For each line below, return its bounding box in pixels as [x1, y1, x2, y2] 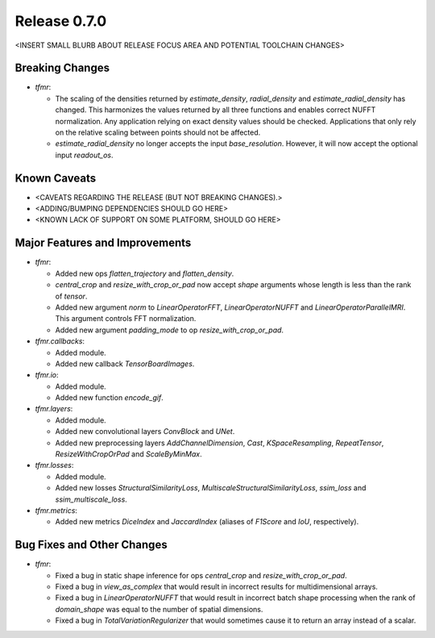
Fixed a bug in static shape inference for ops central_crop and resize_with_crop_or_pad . [55, 570, 347, 580]
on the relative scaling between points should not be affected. [55, 127, 261, 137]
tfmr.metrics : [35, 505, 78, 515]
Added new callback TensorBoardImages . [55, 359, 195, 369]
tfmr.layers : [35, 404, 73, 414]
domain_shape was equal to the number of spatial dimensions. [55, 604, 263, 614]
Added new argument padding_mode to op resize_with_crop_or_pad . [55, 325, 284, 335]
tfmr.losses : [35, 461, 74, 470]
